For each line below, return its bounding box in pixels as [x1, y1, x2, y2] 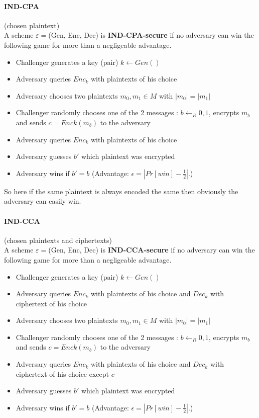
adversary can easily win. [4, 196, 81, 206]
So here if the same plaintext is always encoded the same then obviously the [4, 186, 238, 196]
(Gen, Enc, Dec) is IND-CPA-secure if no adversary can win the [48, 30, 254, 40]
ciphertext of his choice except [16, 368, 109, 379]
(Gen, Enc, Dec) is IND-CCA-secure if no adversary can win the [48, 244, 255, 255]
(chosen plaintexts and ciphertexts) [4, 234, 112, 245]
